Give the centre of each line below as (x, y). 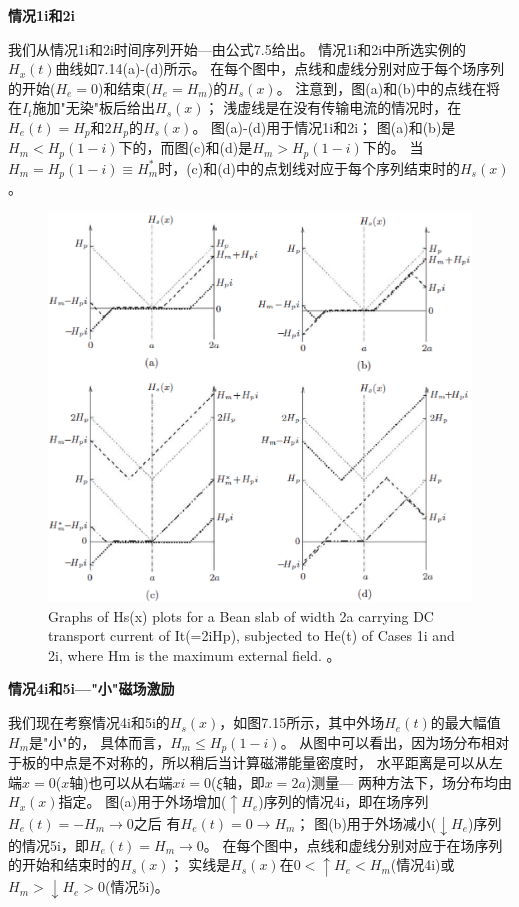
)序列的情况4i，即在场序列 (343, 801)
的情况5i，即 (48, 844)
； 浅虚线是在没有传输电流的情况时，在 (333, 107)
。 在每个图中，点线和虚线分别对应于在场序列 (353, 844)
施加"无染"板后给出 (93, 107)
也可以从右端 (130, 781)
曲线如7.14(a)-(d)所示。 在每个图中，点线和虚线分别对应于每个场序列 (280, 68)
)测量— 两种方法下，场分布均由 (408, 781)
